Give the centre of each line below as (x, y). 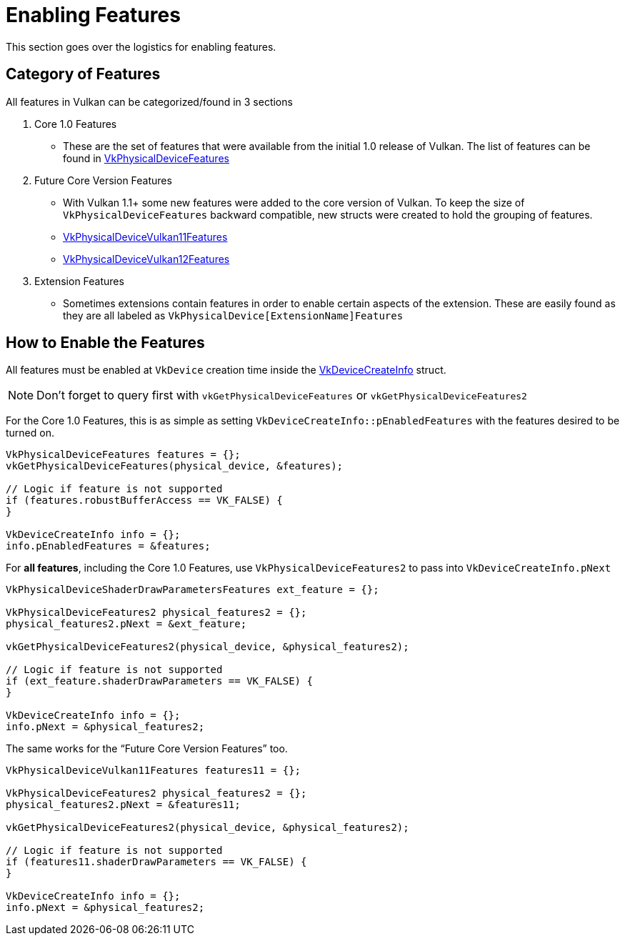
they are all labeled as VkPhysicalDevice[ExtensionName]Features (233, 315)
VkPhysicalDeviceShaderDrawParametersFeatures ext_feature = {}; (192, 590)
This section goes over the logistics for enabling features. (141, 46)
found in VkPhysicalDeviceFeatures (146, 158)
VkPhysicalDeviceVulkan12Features (146, 259)
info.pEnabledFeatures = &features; (108, 546)
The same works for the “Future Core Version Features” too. (147, 749)
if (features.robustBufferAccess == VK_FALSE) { (144, 501)
